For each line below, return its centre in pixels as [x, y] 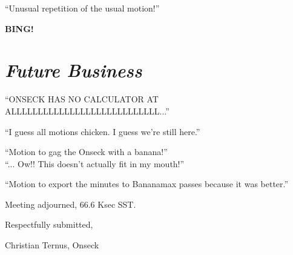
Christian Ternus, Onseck [52, 245]
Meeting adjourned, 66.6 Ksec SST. [71, 204]
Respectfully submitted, [49, 224]
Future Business [74, 70]
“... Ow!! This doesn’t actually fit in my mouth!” [95, 163]
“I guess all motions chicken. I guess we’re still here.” [103, 131]
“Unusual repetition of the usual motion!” [82, 8]
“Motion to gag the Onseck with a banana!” [86, 152]
